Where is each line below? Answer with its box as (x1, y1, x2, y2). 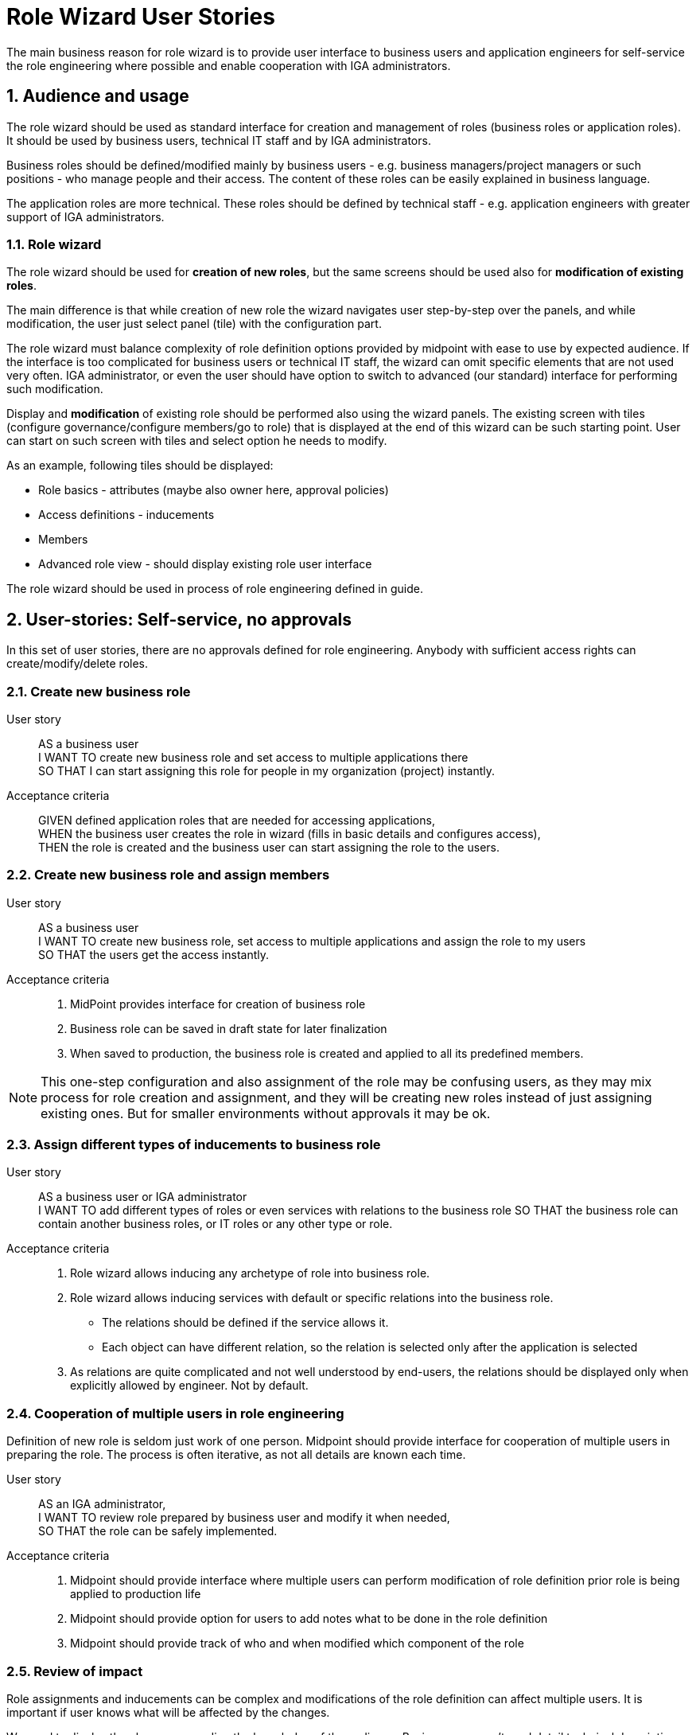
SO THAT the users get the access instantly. (38, 947, 270, 961)
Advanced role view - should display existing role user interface (38, 557, 372, 571)
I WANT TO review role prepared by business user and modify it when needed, (38, 1511, 450, 1525)
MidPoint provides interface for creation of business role (70, 996, 366, 1011)
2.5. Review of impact (6, 1663, 143, 1679)
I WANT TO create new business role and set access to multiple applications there (38, 750, 469, 764)
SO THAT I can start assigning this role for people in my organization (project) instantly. (38, 763, 496, 778)
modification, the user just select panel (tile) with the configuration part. (6, 317, 382, 331)
